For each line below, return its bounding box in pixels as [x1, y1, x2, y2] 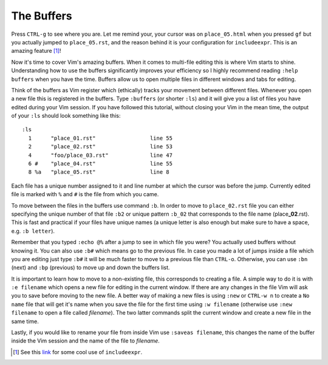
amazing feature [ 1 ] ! [11, 47, 61, 55]
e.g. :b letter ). [11, 227, 55, 234]
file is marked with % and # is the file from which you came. [11, 191, 159, 198]
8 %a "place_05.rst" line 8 [28, 169, 169, 176]
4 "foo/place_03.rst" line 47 [28, 152, 173, 159]
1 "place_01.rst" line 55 [28, 134, 173, 142]
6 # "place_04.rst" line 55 [28, 160, 173, 167]
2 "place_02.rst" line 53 [28, 143, 173, 150]
